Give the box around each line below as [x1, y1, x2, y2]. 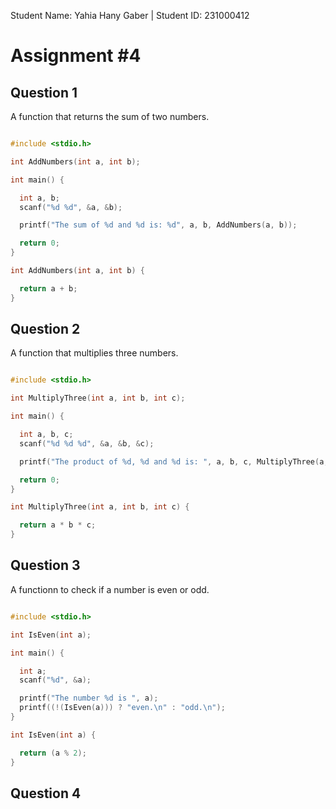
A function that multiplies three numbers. [10, 347, 179, 359]
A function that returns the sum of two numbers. [10, 111, 210, 122]
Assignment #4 [10, 45, 142, 67]
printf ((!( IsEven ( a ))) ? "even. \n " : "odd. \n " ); [19, 703, 226, 713]
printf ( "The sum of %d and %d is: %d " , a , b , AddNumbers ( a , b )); [19, 220, 298, 230]
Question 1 [10, 84, 78, 101]
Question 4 [10, 785, 82, 802]
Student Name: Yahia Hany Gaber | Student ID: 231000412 [10, 10, 250, 21]
